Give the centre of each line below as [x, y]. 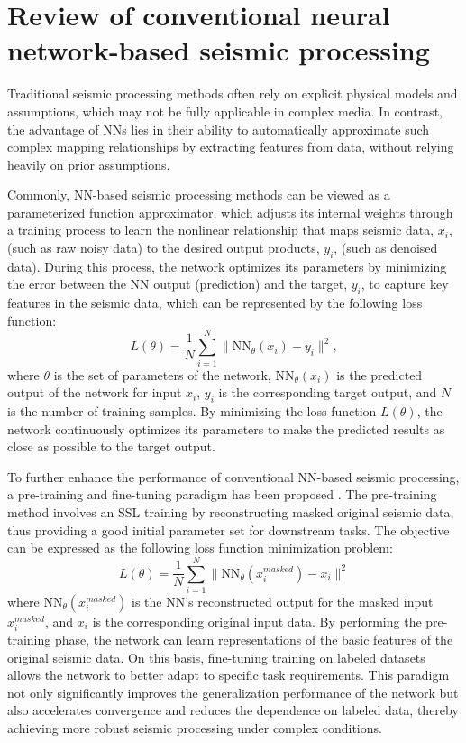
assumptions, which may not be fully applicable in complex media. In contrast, [225, 111]
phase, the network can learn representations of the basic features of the [254, 639]
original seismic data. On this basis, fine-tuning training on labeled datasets [216, 657]
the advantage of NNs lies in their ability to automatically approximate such [219, 129]
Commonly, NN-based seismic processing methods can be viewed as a [199, 195]
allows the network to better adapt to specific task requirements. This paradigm [228, 675]
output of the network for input [95, 392]
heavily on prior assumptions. [89, 164]
